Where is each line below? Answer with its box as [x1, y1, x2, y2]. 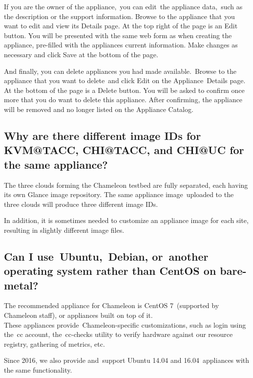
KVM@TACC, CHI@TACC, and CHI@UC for [4, 142, 244, 157]
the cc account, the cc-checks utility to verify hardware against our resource [4, 329, 233, 339]
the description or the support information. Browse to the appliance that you [4, 11, 235, 21]
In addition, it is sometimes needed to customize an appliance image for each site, [4, 215, 249, 225]
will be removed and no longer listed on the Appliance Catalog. [4, 104, 193, 114]
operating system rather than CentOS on [4, 263, 216, 278]
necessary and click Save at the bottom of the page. [4, 49, 158, 59]
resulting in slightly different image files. [4, 224, 125, 235]
